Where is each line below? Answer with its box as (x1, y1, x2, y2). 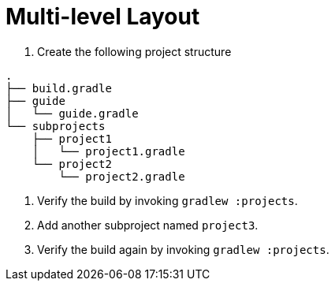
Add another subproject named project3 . (37, 218, 259, 232)
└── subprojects (6, 119, 106, 132)
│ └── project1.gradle (32, 144, 185, 158)
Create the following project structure (37, 44, 232, 58)
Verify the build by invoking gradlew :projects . (37, 193, 298, 207)
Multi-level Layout (6, 3, 200, 30)
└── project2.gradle (58, 170, 185, 183)
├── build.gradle (6, 81, 112, 95)
